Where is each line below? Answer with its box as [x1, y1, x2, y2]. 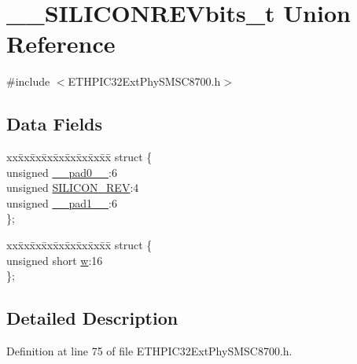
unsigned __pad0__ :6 [6, 164, 117, 180]
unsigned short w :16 [6, 252, 103, 268]
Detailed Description [6, 306, 178, 330]
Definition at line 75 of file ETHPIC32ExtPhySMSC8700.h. [6, 343, 293, 359]
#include [6, 73, 50, 90]
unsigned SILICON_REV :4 [6, 179, 139, 196]
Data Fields [6, 112, 103, 136]
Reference [6, 28, 116, 60]
